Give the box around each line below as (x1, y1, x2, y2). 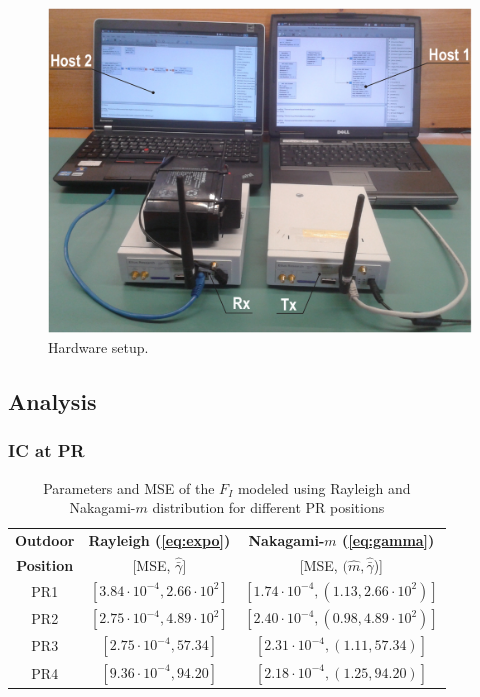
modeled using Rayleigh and (237, 477, 411, 498)
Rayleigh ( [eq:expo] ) (88, 530, 231, 551)
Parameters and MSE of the (43, 477, 215, 498)
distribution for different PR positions (152, 497, 385, 518)
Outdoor (15, 530, 75, 551)
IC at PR (8, 438, 85, 463)
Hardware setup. (48, 337, 149, 358)
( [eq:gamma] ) (342, 530, 435, 551)
